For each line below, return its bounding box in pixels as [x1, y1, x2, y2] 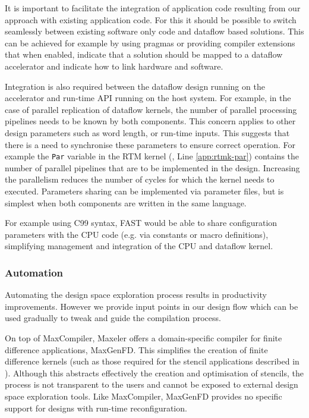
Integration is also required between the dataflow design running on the [5, 80, 265, 92]
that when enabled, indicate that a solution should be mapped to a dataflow [5, 48, 283, 61]
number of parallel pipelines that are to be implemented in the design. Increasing [5, 161, 300, 174]
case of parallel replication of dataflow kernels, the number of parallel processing [5, 103, 297, 115]
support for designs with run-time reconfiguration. [5, 401, 187, 414]
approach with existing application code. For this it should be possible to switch [5, 13, 297, 26]
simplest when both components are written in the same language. [5, 196, 247, 209]
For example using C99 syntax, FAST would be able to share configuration [5, 216, 278, 229]
